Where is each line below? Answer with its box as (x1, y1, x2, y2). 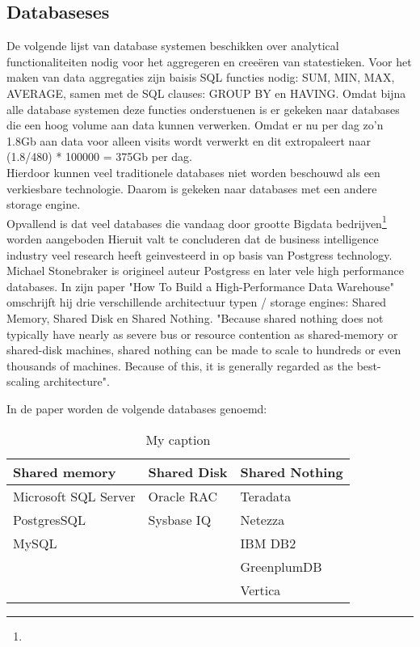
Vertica (240, 580, 281, 599)
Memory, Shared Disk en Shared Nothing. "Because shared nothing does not (6, 309, 384, 326)
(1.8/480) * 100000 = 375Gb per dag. (6, 148, 192, 165)
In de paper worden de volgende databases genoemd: (6, 400, 267, 417)
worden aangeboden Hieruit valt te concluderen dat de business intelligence (6, 230, 379, 247)
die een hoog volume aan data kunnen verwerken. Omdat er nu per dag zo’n (6, 116, 384, 133)
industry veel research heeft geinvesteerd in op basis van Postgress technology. (6, 246, 393, 263)
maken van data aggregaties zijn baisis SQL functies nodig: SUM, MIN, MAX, (6, 69, 395, 86)
